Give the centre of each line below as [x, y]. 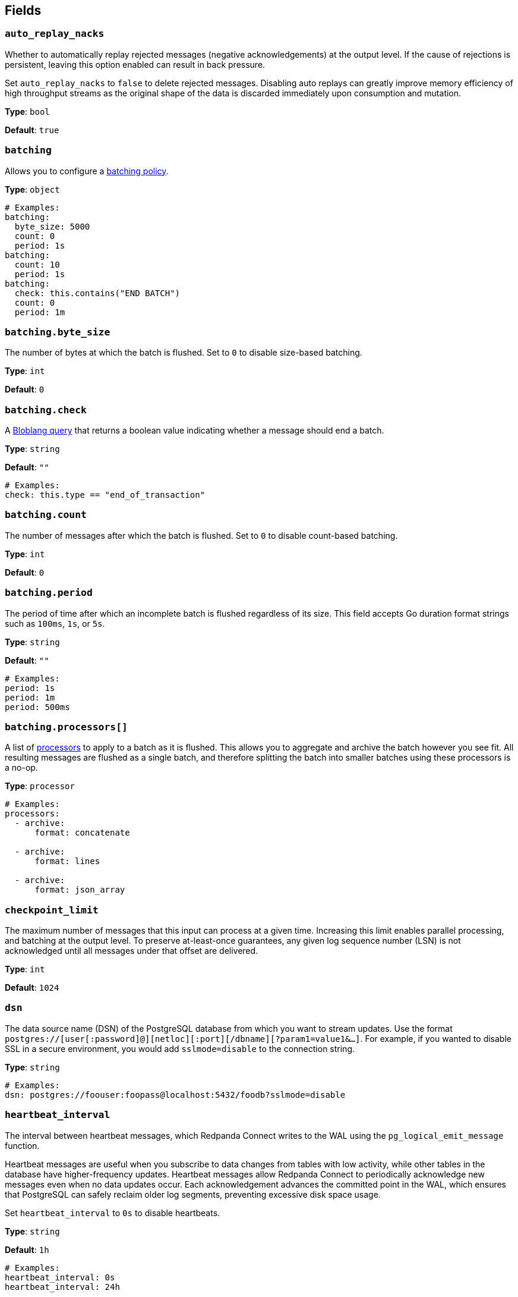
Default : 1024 [32, 988]
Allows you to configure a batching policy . [87, 171]
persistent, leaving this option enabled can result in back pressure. [135, 64]
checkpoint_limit [52, 910]
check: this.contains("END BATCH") [97, 293]
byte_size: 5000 [52, 226]
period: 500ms [37, 707]
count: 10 [37, 264]
